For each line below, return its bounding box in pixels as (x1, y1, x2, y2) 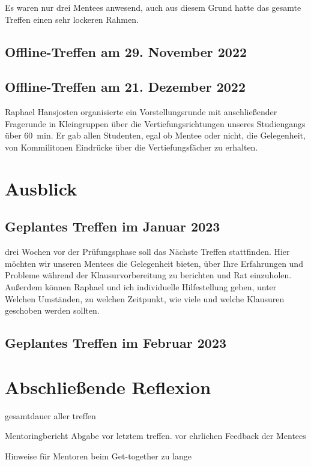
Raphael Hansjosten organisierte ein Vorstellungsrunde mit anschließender (5, 106, 277, 118)
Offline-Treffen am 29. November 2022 (5, 42, 247, 61)
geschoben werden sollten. (5, 304, 100, 317)
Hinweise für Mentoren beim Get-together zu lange (5, 449, 192, 462)
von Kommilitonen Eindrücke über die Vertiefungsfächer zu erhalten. (5, 140, 258, 153)
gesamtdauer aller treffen (5, 409, 96, 422)
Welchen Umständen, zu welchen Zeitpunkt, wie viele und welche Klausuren (5, 292, 285, 305)
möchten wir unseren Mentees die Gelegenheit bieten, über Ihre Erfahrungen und (5, 257, 303, 269)
